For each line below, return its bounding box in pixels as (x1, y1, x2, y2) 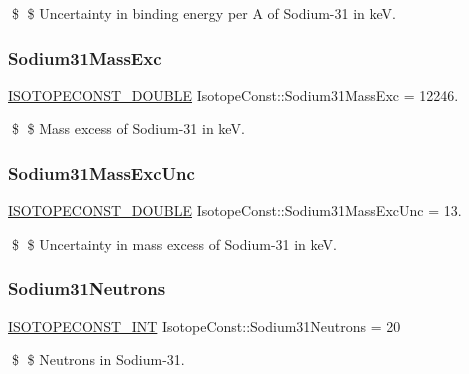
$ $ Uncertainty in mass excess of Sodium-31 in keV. (11, 233, 337, 254)
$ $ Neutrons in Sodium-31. (11, 349, 185, 370)
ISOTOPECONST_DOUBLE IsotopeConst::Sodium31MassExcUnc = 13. (8, 200, 462, 221)
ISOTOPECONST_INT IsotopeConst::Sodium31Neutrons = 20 (8, 315, 401, 336)
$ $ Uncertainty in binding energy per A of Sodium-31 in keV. (11, 3, 396, 23)
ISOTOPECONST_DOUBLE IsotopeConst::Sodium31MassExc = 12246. (8, 84, 459, 105)
